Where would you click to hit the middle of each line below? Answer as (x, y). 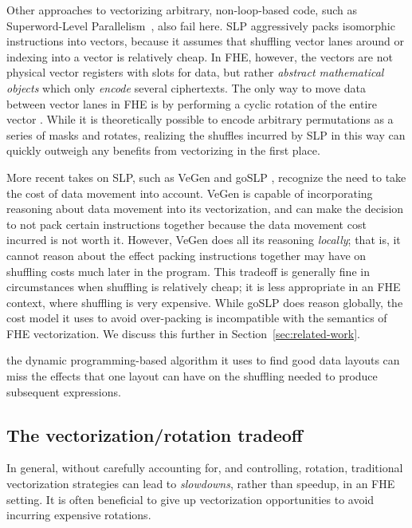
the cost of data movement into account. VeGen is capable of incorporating (190, 193)
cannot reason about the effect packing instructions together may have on (186, 255)
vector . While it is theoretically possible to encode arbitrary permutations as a (200, 119)
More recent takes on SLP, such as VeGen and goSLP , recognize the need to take (206, 177)
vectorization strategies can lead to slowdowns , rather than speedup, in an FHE (201, 484)
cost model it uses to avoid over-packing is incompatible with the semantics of (197, 318)
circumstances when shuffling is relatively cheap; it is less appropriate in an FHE (204, 287)
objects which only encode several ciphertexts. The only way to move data (186, 87)
